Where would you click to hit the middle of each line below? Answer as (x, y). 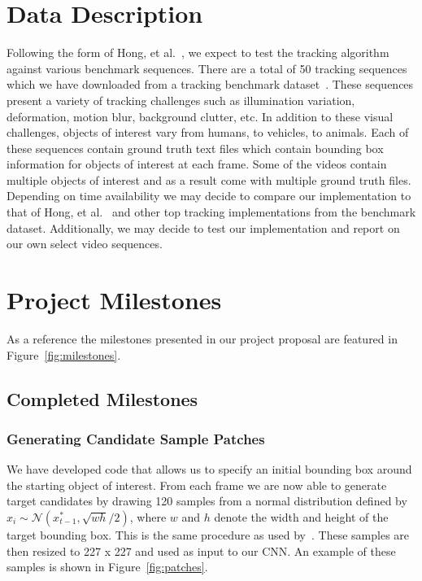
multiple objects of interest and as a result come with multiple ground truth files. (209, 179)
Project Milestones (114, 300)
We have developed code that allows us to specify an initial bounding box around (209, 469)
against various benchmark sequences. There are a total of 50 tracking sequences (207, 68)
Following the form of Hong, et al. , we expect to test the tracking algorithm (198, 52)
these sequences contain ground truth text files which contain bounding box (195, 148)
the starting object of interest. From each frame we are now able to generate (197, 485)
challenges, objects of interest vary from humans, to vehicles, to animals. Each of (208, 132)
